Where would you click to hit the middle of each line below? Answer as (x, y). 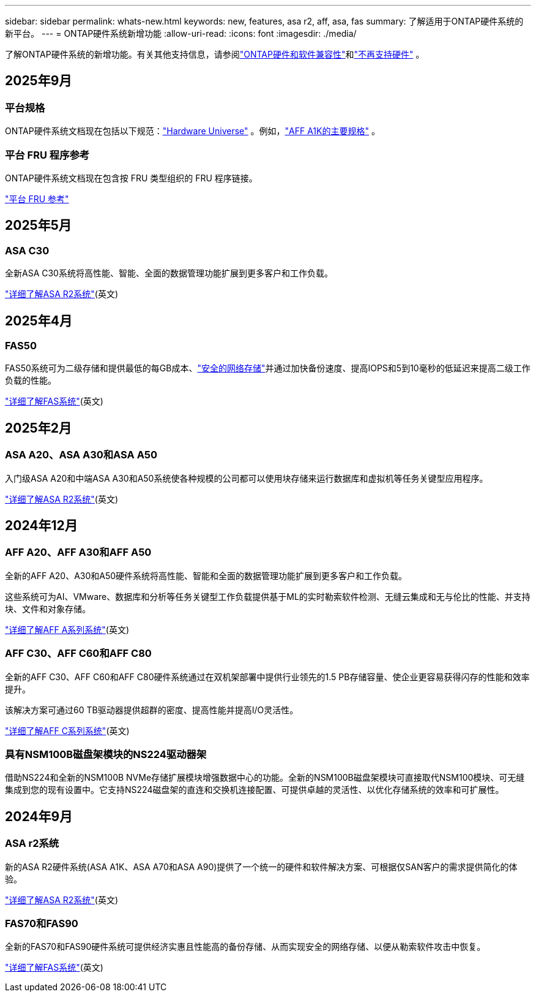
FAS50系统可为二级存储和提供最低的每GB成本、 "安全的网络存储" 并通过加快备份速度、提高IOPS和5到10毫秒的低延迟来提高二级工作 (268, 368)
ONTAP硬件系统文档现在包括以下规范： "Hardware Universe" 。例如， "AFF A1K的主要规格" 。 (192, 131)
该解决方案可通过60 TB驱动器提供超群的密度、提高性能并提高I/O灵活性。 (152, 710)
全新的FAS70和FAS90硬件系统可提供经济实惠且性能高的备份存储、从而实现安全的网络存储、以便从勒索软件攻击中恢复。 (245, 947)
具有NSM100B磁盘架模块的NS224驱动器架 (106, 754)
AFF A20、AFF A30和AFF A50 (78, 552)
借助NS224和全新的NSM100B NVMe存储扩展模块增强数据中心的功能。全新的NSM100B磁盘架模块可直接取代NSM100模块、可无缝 (265, 778)
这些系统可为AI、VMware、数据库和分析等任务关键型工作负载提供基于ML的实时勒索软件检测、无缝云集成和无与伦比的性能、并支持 (268, 596)
